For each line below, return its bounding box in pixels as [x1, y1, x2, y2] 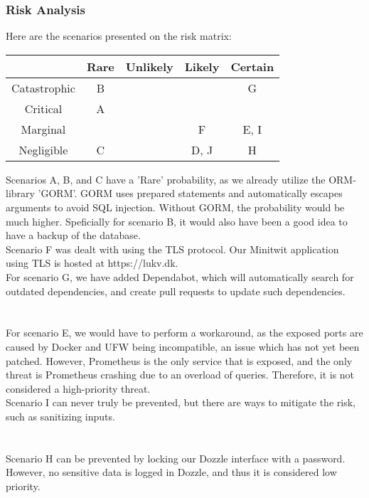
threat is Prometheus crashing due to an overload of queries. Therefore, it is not [6, 367, 355, 382]
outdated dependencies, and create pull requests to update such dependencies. [6, 283, 346, 298]
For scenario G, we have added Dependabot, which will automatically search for [6, 269, 354, 284]
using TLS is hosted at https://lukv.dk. [6, 255, 178, 270]
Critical [24, 100, 63, 117]
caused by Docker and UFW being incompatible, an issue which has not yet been [6, 339, 360, 354]
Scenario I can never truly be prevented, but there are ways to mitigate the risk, [6, 395, 355, 410]
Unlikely [125, 58, 173, 75]
